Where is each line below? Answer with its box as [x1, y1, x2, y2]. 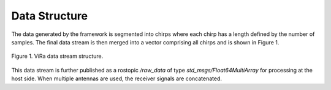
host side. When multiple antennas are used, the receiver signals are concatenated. [11, 75, 223, 82]
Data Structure [11, 9, 88, 22]
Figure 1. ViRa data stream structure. [11, 52, 104, 60]
